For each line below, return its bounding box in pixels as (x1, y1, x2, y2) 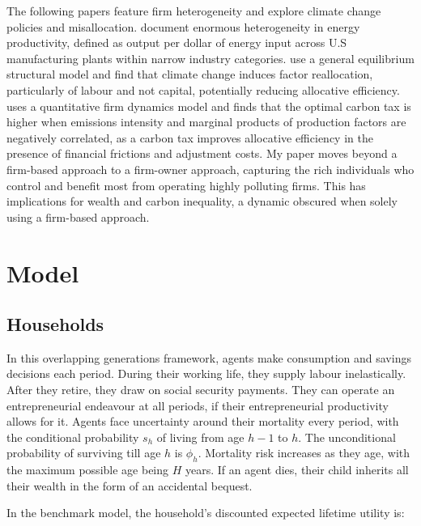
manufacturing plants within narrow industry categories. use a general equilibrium (6, 49, 415, 66)
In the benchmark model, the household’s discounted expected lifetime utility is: (6, 504, 405, 521)
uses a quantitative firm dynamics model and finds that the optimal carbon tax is (6, 97, 411, 114)
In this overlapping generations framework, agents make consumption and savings (6, 349, 411, 366)
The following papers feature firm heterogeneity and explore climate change (6, 2, 381, 19)
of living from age (156, 428, 245, 445)
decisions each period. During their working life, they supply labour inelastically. (6, 365, 406, 382)
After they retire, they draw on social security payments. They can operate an (6, 381, 395, 398)
